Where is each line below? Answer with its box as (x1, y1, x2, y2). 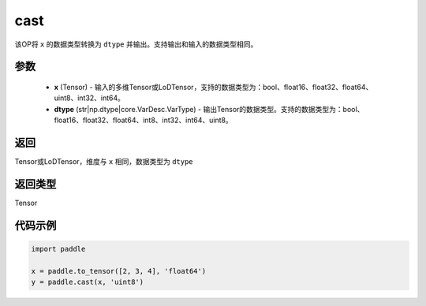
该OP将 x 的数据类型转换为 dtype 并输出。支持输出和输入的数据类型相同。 (14, 39, 258, 49)
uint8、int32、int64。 (54, 93, 125, 103)
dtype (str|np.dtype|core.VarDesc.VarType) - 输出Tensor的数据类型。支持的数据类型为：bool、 (54, 104, 364, 114)
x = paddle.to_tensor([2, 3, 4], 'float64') (31, 267, 207, 275)
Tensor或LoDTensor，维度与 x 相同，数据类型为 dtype (14, 157, 193, 166)
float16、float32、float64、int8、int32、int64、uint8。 (54, 115, 233, 125)
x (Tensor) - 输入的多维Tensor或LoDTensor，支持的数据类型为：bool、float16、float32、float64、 (54, 82, 373, 91)
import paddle (31, 244, 86, 253)
